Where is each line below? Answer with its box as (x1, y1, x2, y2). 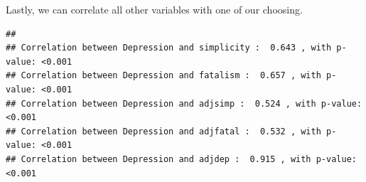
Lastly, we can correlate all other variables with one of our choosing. (6, 2, 303, 16)
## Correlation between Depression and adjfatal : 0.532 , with (6, 126, 321, 136)
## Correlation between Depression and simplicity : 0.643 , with (6, 43, 332, 53)
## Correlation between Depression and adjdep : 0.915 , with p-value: (6, 154, 357, 164)
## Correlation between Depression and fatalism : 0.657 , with (6, 70, 321, 81)
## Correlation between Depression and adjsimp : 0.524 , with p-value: (6, 98, 362, 109)
